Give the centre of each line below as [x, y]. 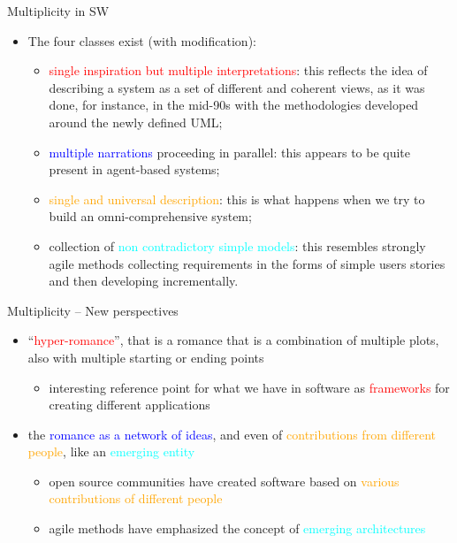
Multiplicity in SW [58, 11]
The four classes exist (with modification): [142, 40]
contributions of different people [136, 498]
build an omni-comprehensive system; [150, 216]
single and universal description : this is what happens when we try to [237, 199]
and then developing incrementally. [144, 281]
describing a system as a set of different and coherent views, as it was [237, 87]
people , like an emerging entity [111, 451]
